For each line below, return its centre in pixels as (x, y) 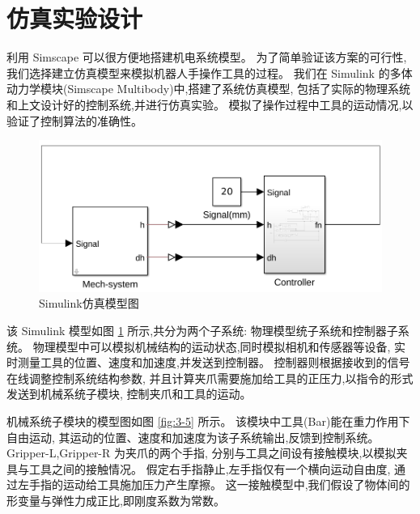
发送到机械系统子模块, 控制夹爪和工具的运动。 (129, 394)
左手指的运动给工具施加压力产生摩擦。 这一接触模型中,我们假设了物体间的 (214, 484)
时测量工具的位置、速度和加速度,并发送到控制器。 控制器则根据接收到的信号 (208, 362)
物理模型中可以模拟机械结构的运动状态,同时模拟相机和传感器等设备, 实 (219, 346)
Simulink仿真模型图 (89, 303)
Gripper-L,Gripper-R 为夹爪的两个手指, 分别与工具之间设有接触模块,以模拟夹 (207, 453)
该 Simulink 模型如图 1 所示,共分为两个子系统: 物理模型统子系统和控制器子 (202, 330)
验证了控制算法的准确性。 (74, 120)
